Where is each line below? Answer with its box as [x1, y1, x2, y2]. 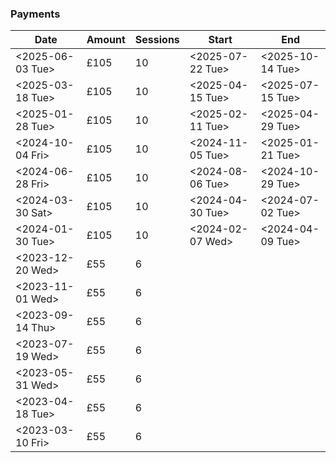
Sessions [134, 33, 180, 47]
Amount [86, 33, 126, 47]
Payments [10, 7, 61, 21]
